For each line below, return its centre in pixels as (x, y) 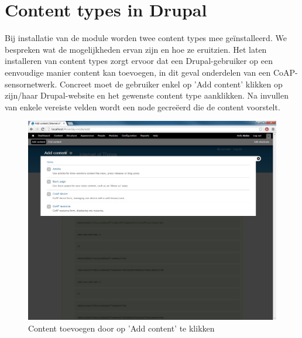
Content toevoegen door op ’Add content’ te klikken (121, 328)
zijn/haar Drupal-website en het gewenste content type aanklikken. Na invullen (147, 95)
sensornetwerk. (31, 84)
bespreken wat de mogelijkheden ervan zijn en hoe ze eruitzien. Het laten (136, 49)
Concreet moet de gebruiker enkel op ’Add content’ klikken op (171, 84)
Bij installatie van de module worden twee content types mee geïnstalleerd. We (146, 38)
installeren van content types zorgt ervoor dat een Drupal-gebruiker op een (139, 61)
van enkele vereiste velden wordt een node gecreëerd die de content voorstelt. (143, 107)
